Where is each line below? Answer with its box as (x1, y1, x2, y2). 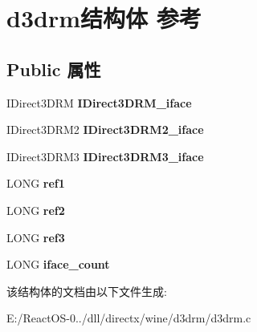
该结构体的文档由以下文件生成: (6, 282, 167, 299)
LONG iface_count (6, 256, 110, 273)
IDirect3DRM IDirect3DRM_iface (6, 94, 192, 111)
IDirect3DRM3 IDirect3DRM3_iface (6, 148, 204, 164)
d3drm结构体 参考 (6, 2, 202, 34)
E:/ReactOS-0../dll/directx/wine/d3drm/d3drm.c (6, 310, 251, 326)
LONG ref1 (6, 175, 65, 192)
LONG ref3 (6, 229, 65, 245)
